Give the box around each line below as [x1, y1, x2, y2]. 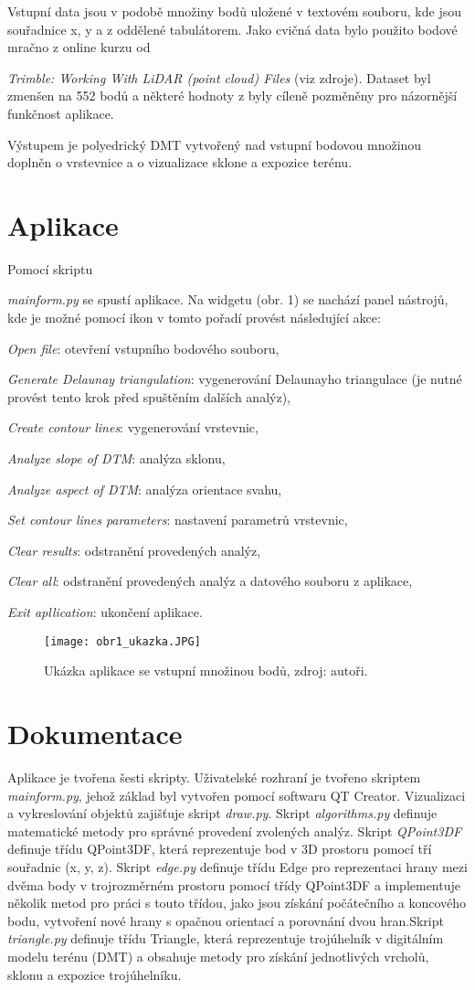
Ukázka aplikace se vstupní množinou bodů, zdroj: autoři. [44, 661, 368, 680]
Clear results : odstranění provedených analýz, [7, 540, 261, 559]
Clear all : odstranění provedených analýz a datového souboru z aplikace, [7, 571, 413, 591]
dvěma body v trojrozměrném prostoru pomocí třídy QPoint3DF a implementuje [7, 875, 460, 894]
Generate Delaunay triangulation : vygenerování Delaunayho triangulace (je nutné [7, 369, 462, 389]
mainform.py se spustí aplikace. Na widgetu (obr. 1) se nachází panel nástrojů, [7, 290, 449, 309]
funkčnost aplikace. [7, 103, 114, 122]
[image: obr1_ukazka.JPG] [44, 634, 201, 648]
